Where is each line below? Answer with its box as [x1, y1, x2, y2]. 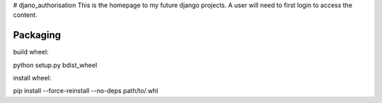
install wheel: [13, 74, 52, 83]
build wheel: [13, 48, 49, 56]
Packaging [13, 29, 62, 42]
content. [13, 11, 38, 19]
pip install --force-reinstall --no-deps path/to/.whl [13, 87, 158, 95]
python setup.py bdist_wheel [13, 61, 98, 69]
